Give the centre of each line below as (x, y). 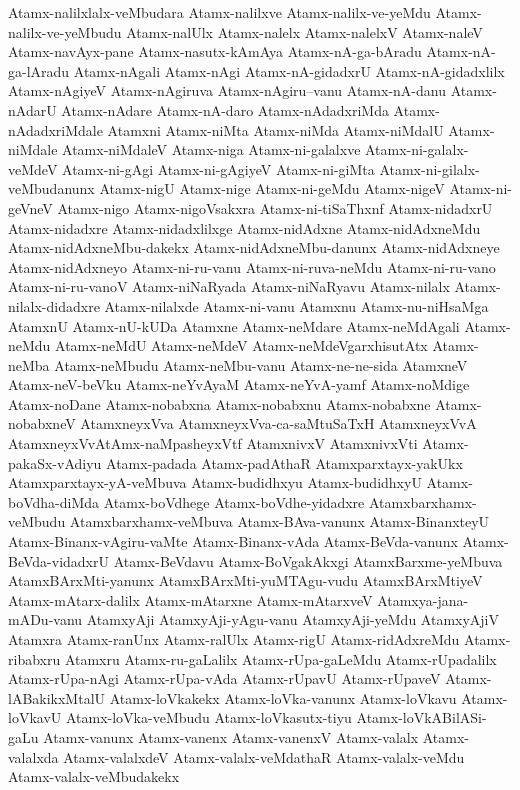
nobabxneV (42, 423)
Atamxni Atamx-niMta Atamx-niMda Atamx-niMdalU (275, 129)
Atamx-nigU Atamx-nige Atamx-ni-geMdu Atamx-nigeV (272, 188)
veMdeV (33, 168)
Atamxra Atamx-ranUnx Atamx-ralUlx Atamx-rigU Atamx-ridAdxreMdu (234, 639)
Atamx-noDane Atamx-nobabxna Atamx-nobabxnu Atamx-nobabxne (219, 403)
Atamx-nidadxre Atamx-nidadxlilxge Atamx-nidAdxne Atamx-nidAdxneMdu (244, 227)
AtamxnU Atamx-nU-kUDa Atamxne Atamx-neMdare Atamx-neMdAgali (234, 325)
